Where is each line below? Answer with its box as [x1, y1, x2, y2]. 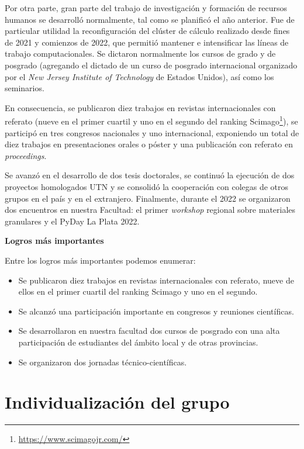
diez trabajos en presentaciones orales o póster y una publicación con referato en [5, 138, 293, 150]
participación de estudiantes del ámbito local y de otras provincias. [18, 336, 258, 348]
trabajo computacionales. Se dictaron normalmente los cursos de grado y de [5, 47, 276, 60]
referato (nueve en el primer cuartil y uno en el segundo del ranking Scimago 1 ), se [5, 113, 298, 127]
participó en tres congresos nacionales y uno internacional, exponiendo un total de [5, 126, 299, 139]
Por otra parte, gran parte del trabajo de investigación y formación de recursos [5, 2, 288, 13]
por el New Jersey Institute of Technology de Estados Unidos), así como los [5, 70, 274, 82]
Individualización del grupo [5, 390, 230, 414]
